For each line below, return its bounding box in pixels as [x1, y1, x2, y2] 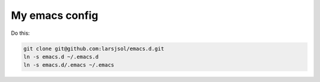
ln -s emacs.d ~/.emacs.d [23, 53, 99, 60]
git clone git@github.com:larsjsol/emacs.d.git [23, 45, 164, 52]
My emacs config [11, 9, 98, 22]
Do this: [11, 29, 30, 37]
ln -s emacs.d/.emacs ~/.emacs [23, 62, 115, 68]
